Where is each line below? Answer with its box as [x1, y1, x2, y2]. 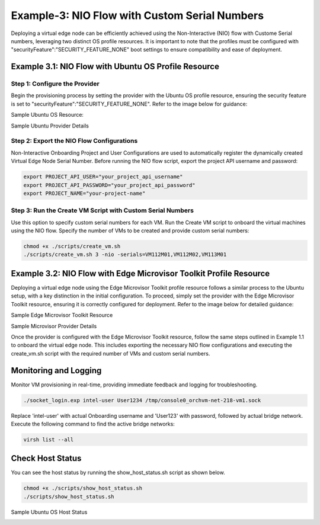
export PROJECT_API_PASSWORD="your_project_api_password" [23, 181, 196, 188]
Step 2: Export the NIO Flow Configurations [11, 137, 138, 145]
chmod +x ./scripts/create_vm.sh [23, 243, 121, 250]
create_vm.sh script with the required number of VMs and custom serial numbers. [11, 350, 210, 357]
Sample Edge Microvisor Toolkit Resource [11, 312, 113, 319]
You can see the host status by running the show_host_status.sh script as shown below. [11, 469, 225, 476]
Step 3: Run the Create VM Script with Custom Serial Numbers [11, 206, 194, 215]
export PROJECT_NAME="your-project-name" [23, 190, 146, 197]
